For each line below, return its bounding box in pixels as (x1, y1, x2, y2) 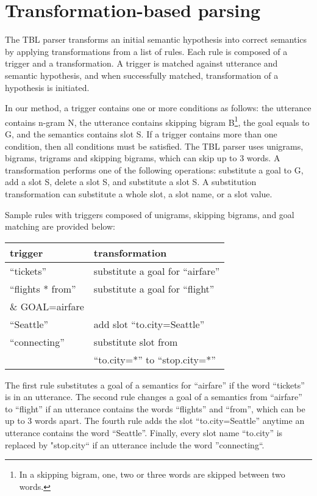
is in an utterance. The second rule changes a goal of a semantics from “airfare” (5, 390, 302, 403)
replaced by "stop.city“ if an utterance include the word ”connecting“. (5, 438, 265, 451)
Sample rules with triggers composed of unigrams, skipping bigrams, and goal (5, 208, 294, 221)
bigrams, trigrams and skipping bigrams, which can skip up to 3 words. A (5, 151, 280, 164)
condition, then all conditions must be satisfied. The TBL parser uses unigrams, (5, 139, 304, 152)
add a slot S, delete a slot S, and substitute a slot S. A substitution (5, 175, 257, 188)
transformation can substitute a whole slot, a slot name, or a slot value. (5, 187, 272, 200)
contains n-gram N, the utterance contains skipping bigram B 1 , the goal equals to (5, 114, 310, 128)
